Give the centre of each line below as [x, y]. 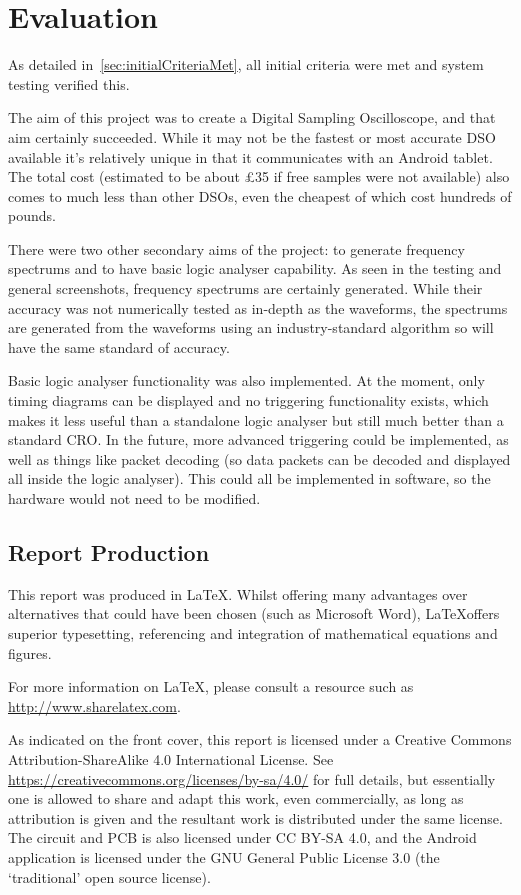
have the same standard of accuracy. [119, 346]
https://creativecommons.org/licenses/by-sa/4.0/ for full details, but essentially [252, 778]
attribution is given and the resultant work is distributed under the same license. [255, 817]
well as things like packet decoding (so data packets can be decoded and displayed [259, 458]
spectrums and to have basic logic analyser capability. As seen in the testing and [255, 268]
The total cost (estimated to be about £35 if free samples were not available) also [259, 176]
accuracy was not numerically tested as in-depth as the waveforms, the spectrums [258, 307]
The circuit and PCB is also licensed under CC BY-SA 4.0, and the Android [242, 837]
